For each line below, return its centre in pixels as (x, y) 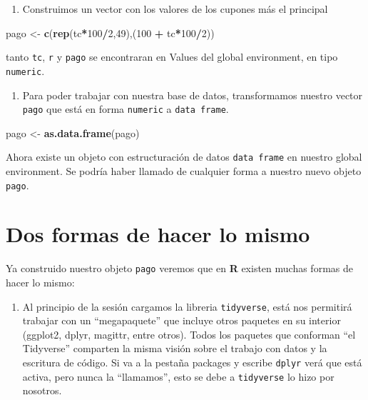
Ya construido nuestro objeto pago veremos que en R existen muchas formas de (179, 268)
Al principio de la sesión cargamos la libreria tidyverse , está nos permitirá (187, 306)
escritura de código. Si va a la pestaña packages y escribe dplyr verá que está (192, 362)
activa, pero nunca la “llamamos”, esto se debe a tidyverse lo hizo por (178, 376)
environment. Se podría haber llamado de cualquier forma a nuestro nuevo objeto (184, 171)
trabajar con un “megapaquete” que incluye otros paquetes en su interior (182, 320)
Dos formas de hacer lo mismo (158, 234)
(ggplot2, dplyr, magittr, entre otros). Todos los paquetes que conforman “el (189, 334)
